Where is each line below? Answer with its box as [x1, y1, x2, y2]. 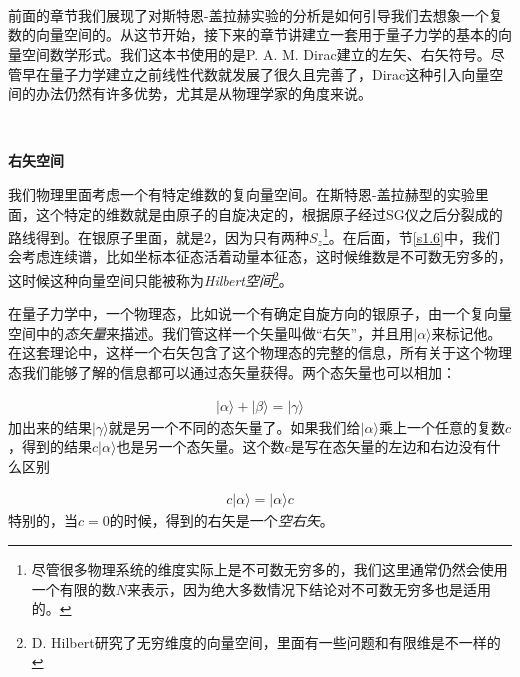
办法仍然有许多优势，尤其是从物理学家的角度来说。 [35, 83, 372, 104]
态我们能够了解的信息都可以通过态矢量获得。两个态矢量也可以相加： [8, 362, 456, 382]
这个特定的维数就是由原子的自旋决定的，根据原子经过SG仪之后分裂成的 [35, 203, 503, 224]
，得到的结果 [8, 436, 92, 457]
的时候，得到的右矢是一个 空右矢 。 [109, 510, 334, 531]
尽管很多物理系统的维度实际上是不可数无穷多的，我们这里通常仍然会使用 [31, 559, 508, 580]
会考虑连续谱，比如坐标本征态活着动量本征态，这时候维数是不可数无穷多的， [8, 246, 512, 267]
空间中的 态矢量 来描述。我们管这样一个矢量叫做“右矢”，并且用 [8, 322, 414, 343]
